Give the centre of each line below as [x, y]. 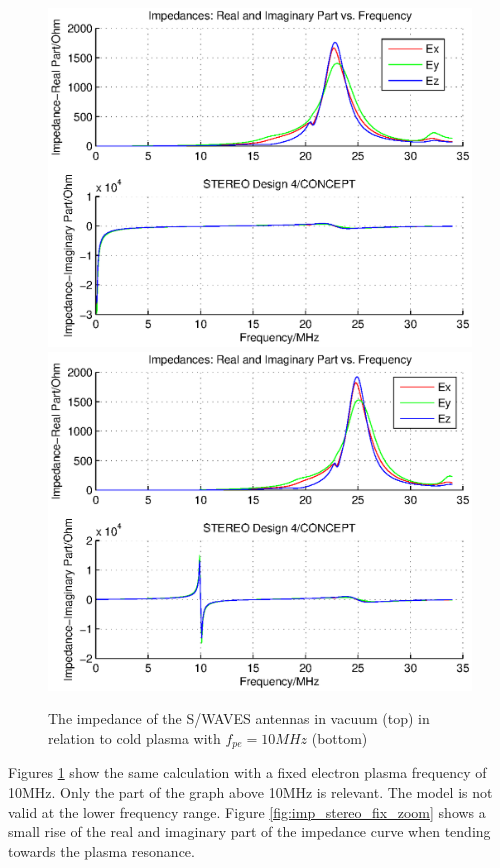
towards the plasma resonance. [101, 850]
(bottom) [339, 738]
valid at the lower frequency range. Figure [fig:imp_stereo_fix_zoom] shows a [247, 811]
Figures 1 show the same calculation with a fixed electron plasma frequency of [247, 772]
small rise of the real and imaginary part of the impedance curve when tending [249, 831]
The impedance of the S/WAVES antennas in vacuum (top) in [239, 718]
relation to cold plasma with [134, 738]
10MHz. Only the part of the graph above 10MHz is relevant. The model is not [250, 792]
